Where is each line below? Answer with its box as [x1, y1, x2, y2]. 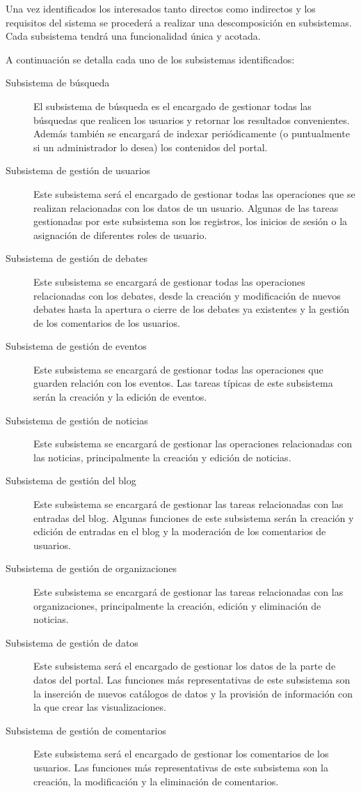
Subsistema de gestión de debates [6, 251, 148, 265]
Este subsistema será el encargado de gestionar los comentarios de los [33, 746, 329, 761]
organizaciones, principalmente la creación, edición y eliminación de [33, 598, 321, 613]
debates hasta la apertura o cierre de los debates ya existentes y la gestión [33, 302, 350, 316]
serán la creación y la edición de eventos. [33, 390, 207, 404]
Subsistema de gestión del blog [6, 473, 136, 488]
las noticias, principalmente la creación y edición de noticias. [33, 449, 291, 464]
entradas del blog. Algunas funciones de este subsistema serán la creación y [33, 510, 354, 525]
